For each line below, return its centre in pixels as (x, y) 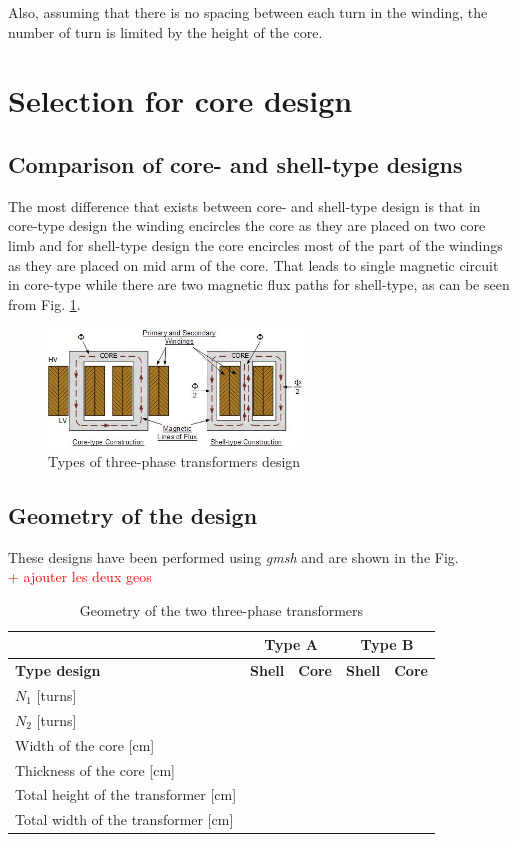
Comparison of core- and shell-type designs (235, 163)
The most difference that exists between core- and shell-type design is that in (244, 205)
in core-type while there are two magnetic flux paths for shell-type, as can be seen (259, 284)
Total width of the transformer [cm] (124, 819)
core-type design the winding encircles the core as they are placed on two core (247, 225)
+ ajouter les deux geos (80, 576)
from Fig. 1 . (44, 303)
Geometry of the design (133, 514)
